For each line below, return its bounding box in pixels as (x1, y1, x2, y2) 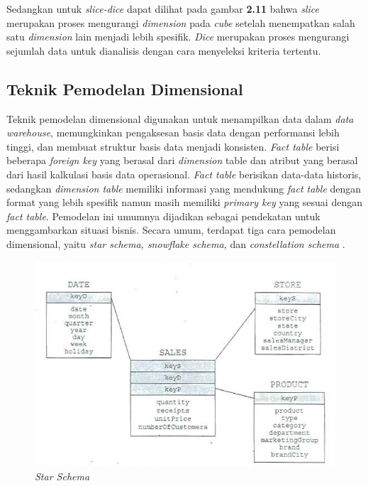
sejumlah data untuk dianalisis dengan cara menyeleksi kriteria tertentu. (6, 43, 321, 58)
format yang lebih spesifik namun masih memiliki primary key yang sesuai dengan (6, 195, 362, 210)
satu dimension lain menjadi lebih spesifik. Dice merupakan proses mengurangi (6, 29, 350, 44)
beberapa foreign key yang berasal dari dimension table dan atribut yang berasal (6, 153, 358, 168)
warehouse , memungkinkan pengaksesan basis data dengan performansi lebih (6, 125, 340, 140)
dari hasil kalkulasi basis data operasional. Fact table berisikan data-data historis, (6, 166, 362, 181)
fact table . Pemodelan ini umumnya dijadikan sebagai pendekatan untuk (6, 208, 320, 223)
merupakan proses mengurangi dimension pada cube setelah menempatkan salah (6, 15, 355, 30)
